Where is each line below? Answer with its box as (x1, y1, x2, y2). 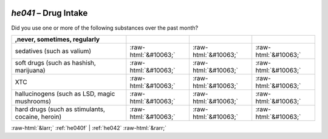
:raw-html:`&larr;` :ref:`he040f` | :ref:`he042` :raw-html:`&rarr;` (11, 124, 167, 131)
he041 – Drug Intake (11, 8, 88, 18)
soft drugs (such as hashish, (15, 58, 97, 66)
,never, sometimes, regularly (15, 35, 100, 44)
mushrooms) (15, 97, 52, 105)
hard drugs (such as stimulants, (15, 105, 106, 113)
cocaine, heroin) (15, 112, 62, 121)
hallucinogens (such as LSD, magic (15, 89, 115, 98)
